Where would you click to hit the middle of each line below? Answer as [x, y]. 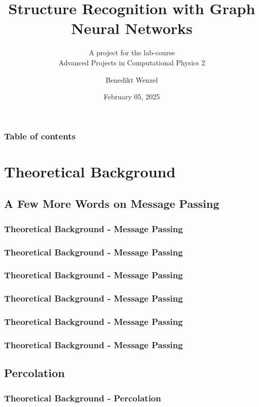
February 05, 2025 [132, 97]
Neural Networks [132, 28]
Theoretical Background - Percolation [83, 398]
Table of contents [40, 136]
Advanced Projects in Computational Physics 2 [132, 62]
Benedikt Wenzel [132, 79]
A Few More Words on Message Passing [112, 203]
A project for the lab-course [132, 52]
